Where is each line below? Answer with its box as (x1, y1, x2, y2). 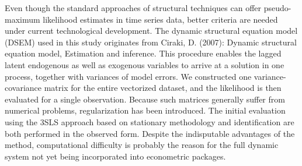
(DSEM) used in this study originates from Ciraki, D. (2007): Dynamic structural (5, 36, 297, 48)
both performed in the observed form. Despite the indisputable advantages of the (5, 127, 295, 139)
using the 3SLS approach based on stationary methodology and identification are (5, 115, 294, 128)
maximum (5, 13, 40, 25)
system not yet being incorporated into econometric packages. (5, 150, 226, 162)
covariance (5, 82, 42, 94)
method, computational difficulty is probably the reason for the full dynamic (5, 139, 279, 151)
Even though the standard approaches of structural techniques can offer (5, 2, 261, 13)
